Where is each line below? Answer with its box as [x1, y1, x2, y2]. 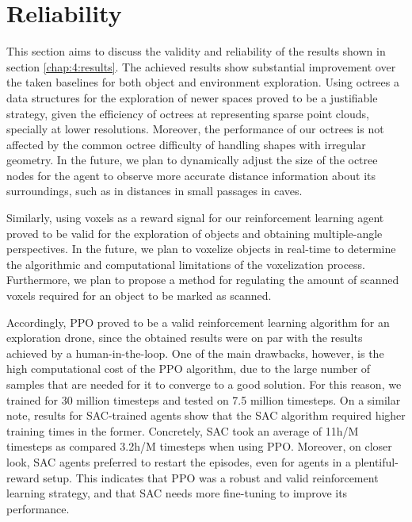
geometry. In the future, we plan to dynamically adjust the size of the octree [6, 152, 378, 168]
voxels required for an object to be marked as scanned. [6, 287, 272, 304]
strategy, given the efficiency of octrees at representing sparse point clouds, [6, 105, 369, 121]
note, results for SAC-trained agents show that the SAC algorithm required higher [6, 407, 406, 424]
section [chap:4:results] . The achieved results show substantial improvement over [6, 58, 396, 75]
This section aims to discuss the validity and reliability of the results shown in [6, 43, 386, 59]
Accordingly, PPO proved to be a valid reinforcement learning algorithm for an [6, 313, 390, 330]
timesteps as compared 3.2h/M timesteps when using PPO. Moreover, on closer [6, 438, 392, 455]
